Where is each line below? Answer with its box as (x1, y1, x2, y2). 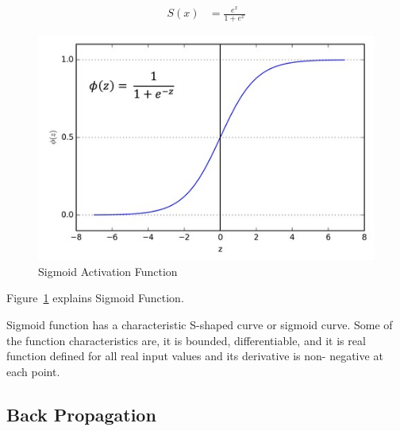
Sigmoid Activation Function (38, 262, 178, 279)
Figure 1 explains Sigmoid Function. (6, 289, 184, 306)
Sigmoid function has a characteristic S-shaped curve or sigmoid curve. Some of (6, 316, 393, 333)
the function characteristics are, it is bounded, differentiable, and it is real (6, 332, 366, 348)
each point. (6, 363, 60, 379)
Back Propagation (6, 402, 156, 426)
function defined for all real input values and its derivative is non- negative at (6, 348, 383, 364)
